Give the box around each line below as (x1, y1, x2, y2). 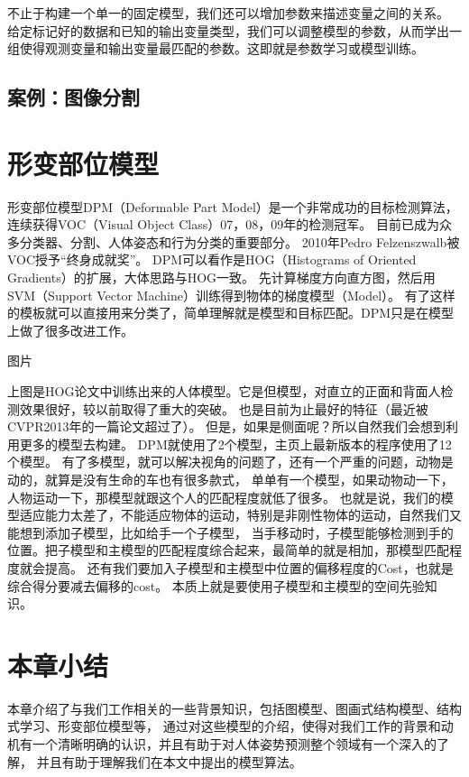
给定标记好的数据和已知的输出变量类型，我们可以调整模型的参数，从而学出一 (7, 21, 462, 40)
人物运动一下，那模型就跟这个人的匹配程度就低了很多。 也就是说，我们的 (7, 487, 441, 506)
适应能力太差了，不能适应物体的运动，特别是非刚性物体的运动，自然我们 (19, 505, 449, 524)
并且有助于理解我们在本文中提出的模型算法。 (36, 752, 302, 771)
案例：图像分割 (7, 83, 140, 111)
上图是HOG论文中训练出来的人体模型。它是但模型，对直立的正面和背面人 (7, 382, 441, 401)
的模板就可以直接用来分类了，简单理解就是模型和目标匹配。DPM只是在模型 (7, 303, 455, 322)
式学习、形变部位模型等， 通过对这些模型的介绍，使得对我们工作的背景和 (7, 717, 441, 735)
